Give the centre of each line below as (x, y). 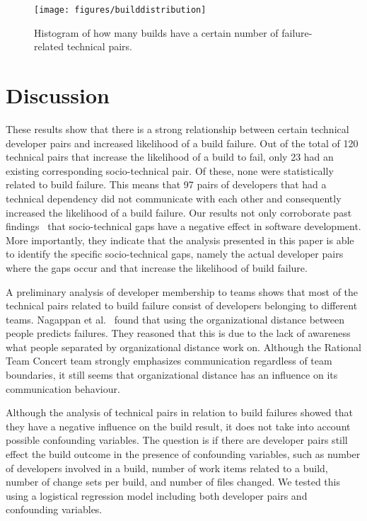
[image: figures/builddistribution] (120, 10)
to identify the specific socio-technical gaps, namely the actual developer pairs (175, 254)
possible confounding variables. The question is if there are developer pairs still (177, 440)
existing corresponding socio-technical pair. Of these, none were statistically (170, 170)
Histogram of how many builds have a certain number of (156, 32)
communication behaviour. (63, 388)
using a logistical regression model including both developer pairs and (157, 495)
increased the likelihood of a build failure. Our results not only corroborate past (179, 212)
